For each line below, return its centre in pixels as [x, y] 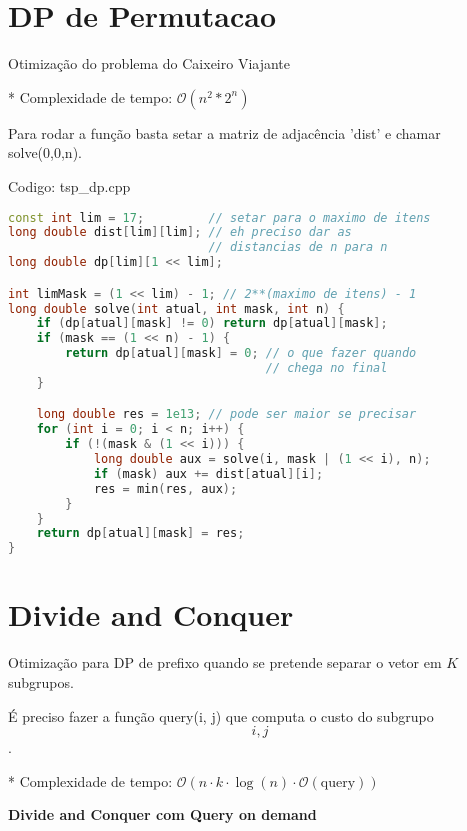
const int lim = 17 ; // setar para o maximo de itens [219, 217]
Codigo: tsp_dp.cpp [69, 185]
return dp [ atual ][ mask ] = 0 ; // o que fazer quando [241, 353]
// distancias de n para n [298, 247]
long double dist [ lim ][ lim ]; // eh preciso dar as [180, 232]
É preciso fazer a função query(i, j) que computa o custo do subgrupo [221, 715]
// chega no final [326, 368]
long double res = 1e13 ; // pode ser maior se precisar [226, 414]
